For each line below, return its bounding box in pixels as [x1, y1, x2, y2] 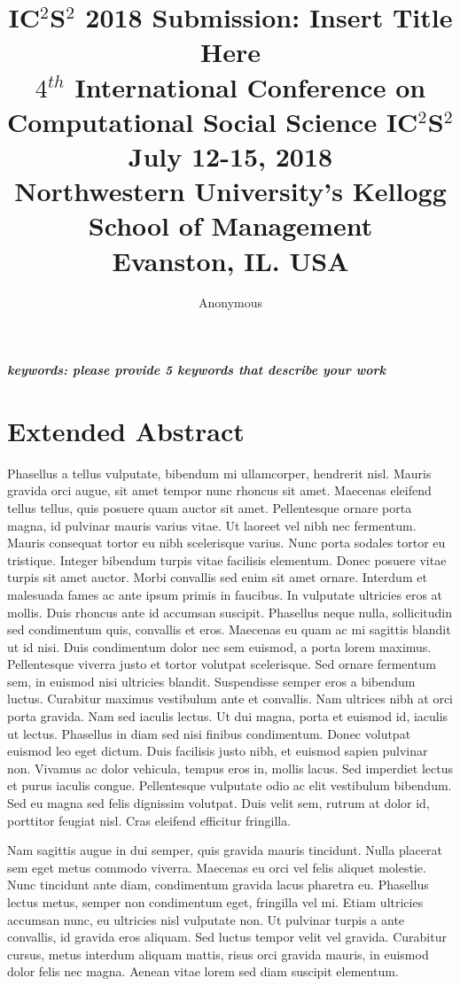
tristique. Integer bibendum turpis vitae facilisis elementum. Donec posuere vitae [7, 550, 447, 569]
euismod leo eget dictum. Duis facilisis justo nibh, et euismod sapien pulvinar [7, 741, 428, 760]
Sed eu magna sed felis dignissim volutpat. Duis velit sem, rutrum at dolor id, [7, 794, 430, 812]
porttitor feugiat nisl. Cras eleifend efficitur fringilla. [7, 811, 292, 829]
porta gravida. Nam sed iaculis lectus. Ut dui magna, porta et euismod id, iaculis [7, 707, 448, 726]
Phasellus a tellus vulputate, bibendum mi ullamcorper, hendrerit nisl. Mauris [7, 463, 432, 482]
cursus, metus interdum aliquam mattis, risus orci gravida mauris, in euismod [7, 944, 429, 963]
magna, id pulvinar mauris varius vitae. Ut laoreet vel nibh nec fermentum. [7, 516, 417, 534]
